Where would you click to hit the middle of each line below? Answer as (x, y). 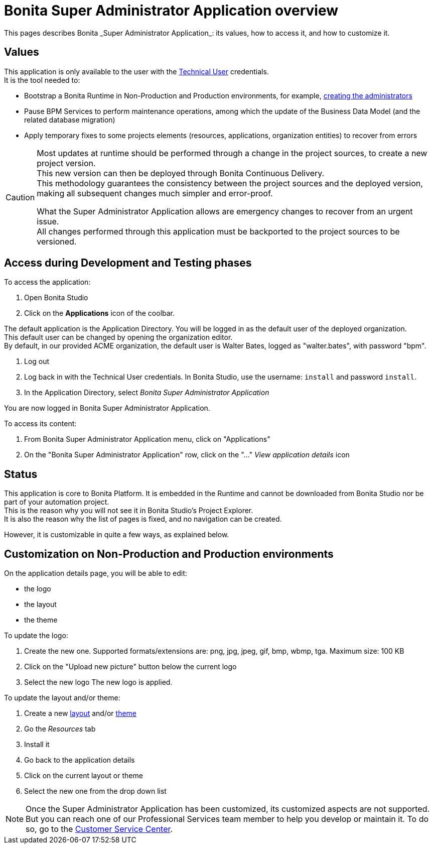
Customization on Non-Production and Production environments (169, 554)
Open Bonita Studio (56, 298)
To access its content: (40, 424)
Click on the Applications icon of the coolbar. (100, 313)
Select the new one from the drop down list (95, 791)
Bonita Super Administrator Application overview (171, 11)
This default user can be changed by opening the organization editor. (118, 337)
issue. (48, 221)
